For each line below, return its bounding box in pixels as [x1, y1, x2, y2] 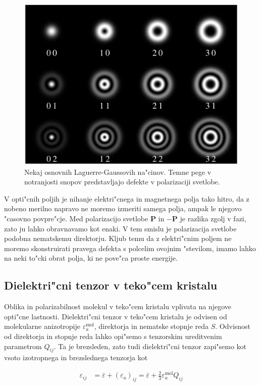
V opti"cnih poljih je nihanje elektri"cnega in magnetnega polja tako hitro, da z [4, 193, 249, 204]
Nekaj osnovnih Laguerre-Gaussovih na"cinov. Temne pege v [24, 166, 212, 177]
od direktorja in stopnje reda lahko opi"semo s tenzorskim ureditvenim [4, 330, 222, 341]
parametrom [4, 341, 42, 351]
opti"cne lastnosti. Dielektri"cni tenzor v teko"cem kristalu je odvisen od [4, 311, 227, 321]
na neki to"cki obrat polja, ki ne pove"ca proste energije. [4, 253, 178, 263]
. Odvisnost [215, 321, 251, 331]
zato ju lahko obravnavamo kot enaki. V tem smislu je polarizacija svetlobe [4, 223, 237, 233]
